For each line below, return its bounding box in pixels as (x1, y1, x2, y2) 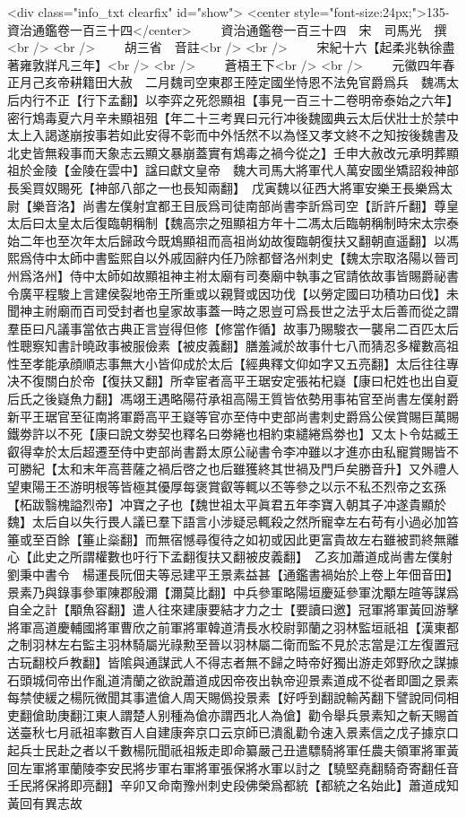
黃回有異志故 (7, 793, 82, 812)
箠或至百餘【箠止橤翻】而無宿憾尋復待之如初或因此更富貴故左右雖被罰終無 (7, 529, 446, 548)
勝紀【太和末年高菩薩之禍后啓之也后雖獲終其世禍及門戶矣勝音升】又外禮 (19, 459, 446, 478)
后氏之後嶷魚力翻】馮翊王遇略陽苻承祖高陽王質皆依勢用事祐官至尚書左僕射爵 (7, 389, 459, 408)
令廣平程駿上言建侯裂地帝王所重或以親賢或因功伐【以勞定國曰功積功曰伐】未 (7, 283, 459, 302)
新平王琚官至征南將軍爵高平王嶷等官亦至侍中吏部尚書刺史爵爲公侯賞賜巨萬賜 (7, 406, 459, 425)
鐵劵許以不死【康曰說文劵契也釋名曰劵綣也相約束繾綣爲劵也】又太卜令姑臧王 (7, 424, 459, 443)
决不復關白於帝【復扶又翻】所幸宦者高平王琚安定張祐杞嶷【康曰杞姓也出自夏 (7, 371, 459, 390)
